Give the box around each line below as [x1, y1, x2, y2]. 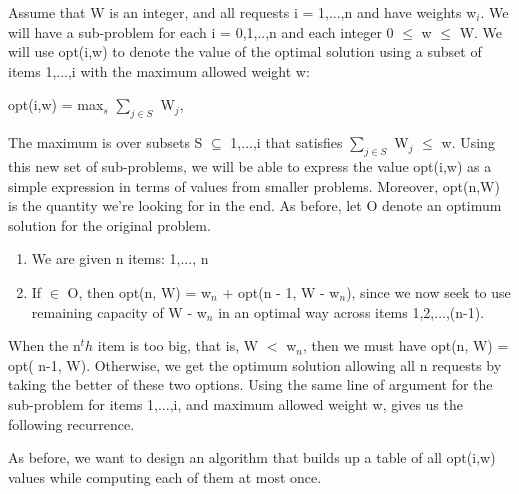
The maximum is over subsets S [8, 132, 203, 153]
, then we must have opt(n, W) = [302, 335, 509, 356]
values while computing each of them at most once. [8, 466, 322, 487]
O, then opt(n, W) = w [67, 281, 212, 302]
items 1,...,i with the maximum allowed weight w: [8, 60, 310, 81]
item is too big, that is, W [97, 335, 259, 356]
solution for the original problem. [8, 214, 211, 235]
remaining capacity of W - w [31, 301, 207, 322]
